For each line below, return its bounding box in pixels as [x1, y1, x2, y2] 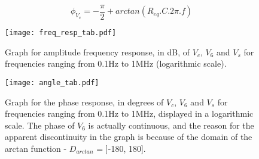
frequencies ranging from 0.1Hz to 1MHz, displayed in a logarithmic [5, 107, 254, 120]
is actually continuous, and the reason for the [88, 119, 254, 131]
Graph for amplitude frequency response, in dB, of [5, 45, 190, 58]
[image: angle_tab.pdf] [5, 78, 99, 87]
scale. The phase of [5, 119, 75, 131]
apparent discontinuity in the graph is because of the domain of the [5, 130, 252, 143]
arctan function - [5, 142, 67, 154]
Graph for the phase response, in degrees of [5, 95, 164, 108]
